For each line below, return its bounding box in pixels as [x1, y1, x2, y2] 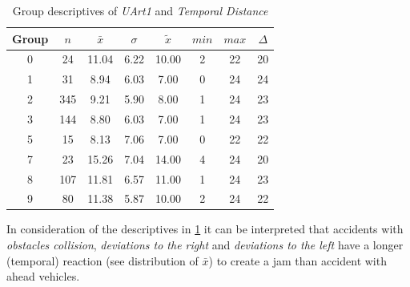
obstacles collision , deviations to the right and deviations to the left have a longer [6, 236, 404, 253]
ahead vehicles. [6, 268, 80, 285]
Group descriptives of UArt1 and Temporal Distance [12, 2, 268, 18]
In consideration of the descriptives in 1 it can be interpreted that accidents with [6, 220, 404, 237]
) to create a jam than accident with [208, 252, 387, 269]
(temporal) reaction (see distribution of [6, 252, 199, 269]
